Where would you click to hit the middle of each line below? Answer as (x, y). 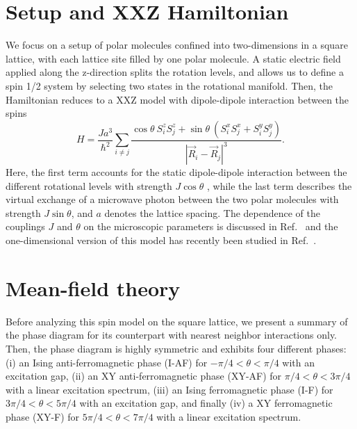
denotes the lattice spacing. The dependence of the (212, 212)
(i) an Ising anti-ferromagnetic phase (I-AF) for (107, 362)
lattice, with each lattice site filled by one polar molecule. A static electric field (173, 58)
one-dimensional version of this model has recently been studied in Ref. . (161, 240)
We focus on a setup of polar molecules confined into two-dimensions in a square (177, 45)
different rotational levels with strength (89, 185)
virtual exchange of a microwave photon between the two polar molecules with (172, 199)
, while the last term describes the (280, 185)
